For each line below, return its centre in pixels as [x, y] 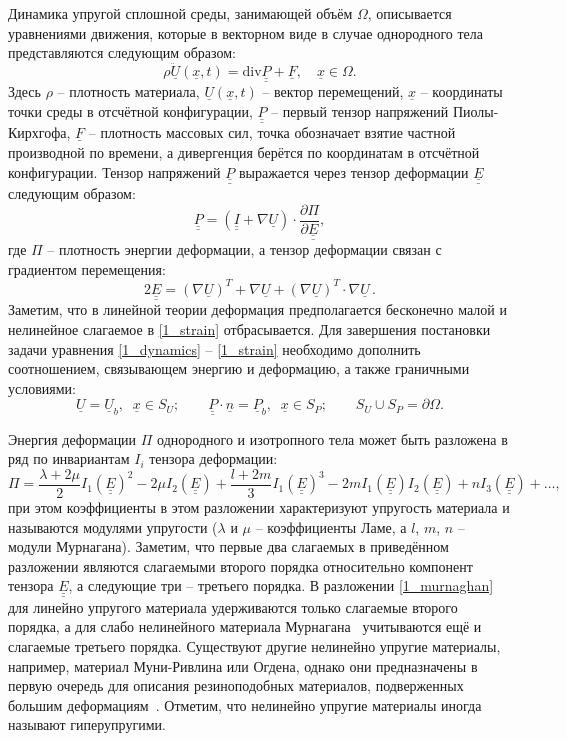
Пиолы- [475, 111]
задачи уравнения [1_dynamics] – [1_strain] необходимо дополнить [214, 348]
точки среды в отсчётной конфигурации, [130, 111]
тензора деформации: [213, 458]
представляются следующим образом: [122, 52]
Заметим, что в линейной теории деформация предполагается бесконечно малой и [257, 309]
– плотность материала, [128, 91]
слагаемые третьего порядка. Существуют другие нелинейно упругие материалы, [254, 645]
